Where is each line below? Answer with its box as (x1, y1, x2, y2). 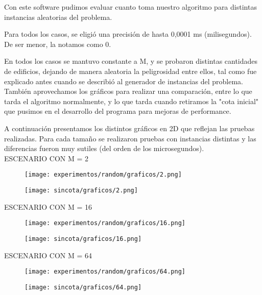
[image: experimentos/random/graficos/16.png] (25, 219, 185, 227)
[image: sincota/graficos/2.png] (25, 186, 138, 194)
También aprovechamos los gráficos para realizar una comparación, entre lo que (4, 86, 252, 96)
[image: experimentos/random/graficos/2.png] (25, 171, 182, 179)
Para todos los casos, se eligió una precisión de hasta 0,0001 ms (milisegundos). (4, 29, 252, 39)
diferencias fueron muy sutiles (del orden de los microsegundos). (4, 143, 204, 154)
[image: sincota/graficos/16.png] (25, 235, 142, 242)
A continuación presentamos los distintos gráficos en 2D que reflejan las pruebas (4, 122, 255, 133)
